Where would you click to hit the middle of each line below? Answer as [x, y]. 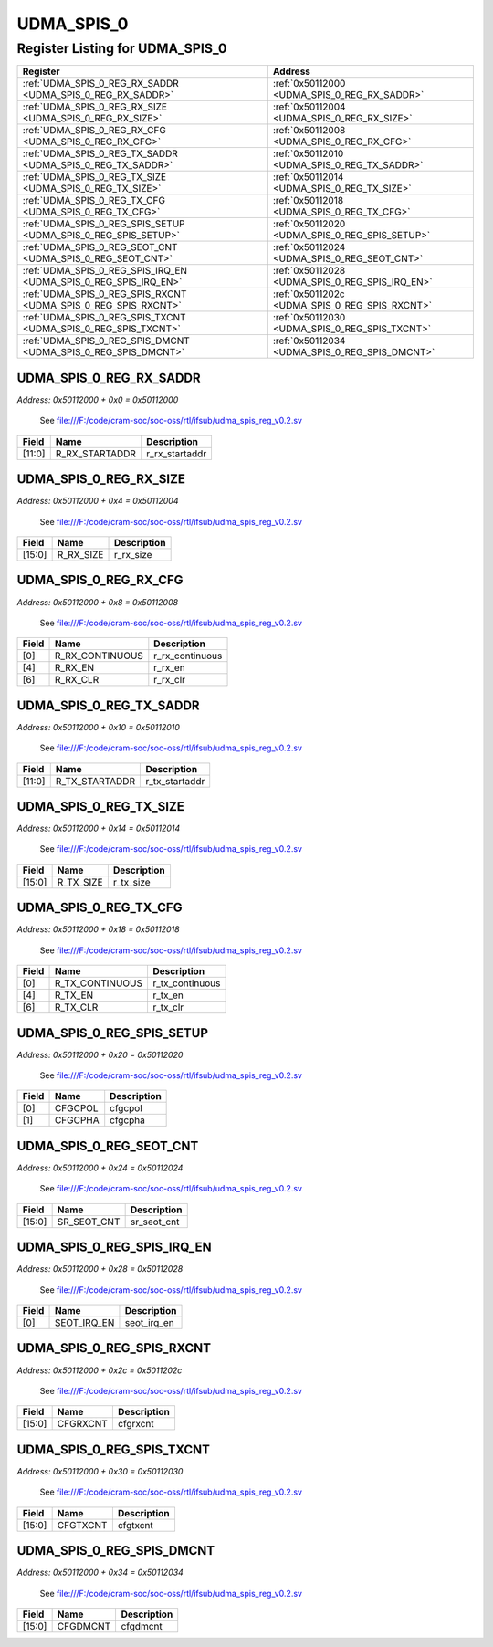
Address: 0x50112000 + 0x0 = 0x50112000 [98, 399]
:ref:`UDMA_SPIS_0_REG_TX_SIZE [94, 177]
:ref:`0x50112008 [309, 131]
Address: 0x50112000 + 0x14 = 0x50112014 [99, 829]
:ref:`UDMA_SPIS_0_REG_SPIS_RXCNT [105, 294]
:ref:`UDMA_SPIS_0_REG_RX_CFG [94, 131]
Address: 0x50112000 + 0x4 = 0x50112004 [98, 501]
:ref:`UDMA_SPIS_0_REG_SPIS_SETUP [104, 224]
